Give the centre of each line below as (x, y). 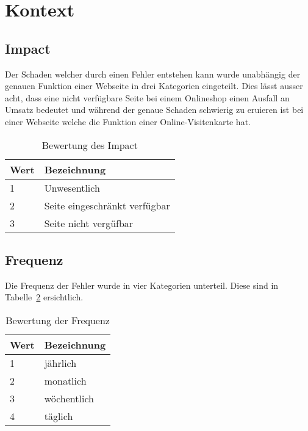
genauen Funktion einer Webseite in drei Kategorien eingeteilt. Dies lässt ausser (154, 86)
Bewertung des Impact (90, 145)
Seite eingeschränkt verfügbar (107, 205)
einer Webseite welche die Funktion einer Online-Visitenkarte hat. (128, 121)
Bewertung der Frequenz (58, 320)
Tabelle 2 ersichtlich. (44, 297)
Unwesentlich (72, 187)
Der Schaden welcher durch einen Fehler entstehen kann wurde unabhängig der (153, 74)
